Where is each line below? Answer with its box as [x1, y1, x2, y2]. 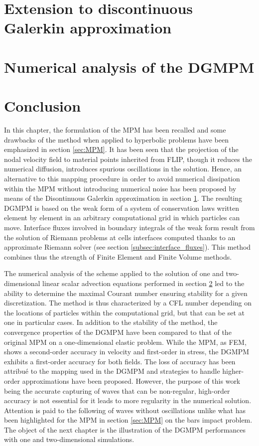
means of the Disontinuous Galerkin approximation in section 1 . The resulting [4, 193, 242, 203]
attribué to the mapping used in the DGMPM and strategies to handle [4, 366, 220, 376]
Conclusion [4, 96, 81, 116]
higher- [222, 366, 244, 376]
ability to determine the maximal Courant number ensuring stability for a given [4, 288, 248, 298]
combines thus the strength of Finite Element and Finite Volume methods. [4, 251, 232, 262]
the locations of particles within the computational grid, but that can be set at [4, 307, 245, 317]
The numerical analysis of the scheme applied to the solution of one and [4, 268, 224, 279]
